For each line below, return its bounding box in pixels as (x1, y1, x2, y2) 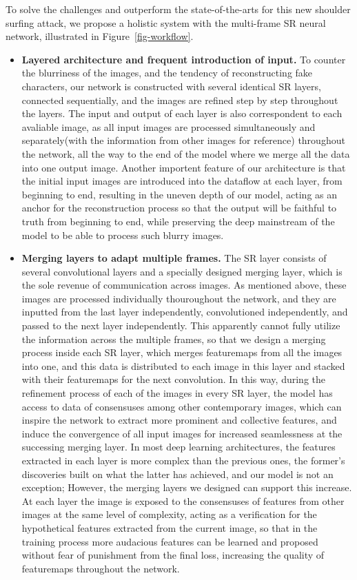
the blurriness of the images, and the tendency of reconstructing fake (21, 65, 313, 80)
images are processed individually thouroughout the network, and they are (21, 291, 336, 305)
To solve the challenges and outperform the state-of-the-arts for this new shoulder (6, 2, 351, 16)
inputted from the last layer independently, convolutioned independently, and (21, 304, 348, 319)
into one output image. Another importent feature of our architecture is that (21, 160, 346, 174)
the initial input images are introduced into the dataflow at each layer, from (21, 174, 343, 188)
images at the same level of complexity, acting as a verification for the (21, 507, 317, 521)
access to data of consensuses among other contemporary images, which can (21, 399, 342, 413)
